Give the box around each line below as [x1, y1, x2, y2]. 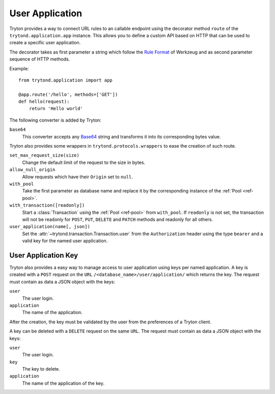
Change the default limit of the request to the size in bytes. [22, 159, 145, 165]
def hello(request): [18, 99, 70, 104]
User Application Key [9, 251, 78, 260]
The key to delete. [22, 366, 61, 372]
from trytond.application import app [18, 77, 113, 83]
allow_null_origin [9, 167, 56, 173]
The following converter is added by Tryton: [9, 117, 102, 123]
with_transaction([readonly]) [9, 203, 85, 208]
